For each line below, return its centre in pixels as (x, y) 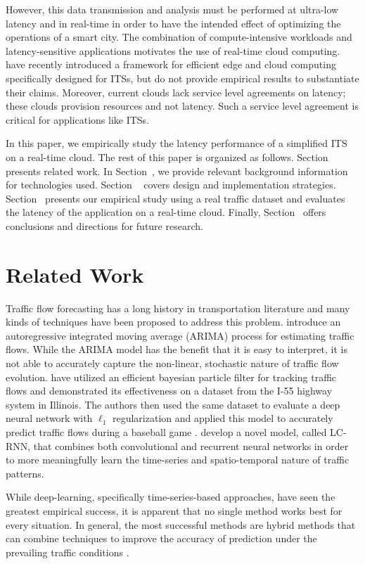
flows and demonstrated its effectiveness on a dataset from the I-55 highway (169, 391)
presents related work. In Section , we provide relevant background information (177, 171)
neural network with (49, 418)
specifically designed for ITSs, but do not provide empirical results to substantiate (182, 78)
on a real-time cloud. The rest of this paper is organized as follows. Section (167, 156)
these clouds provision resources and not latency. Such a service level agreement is (182, 106)
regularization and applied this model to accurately (223, 418)
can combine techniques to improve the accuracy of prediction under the (161, 538)
